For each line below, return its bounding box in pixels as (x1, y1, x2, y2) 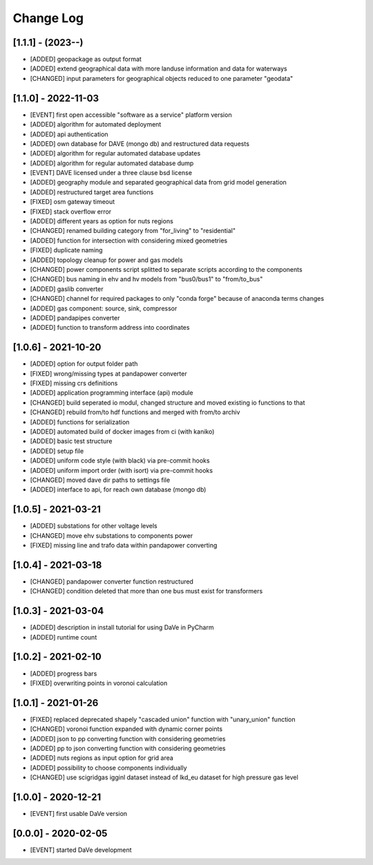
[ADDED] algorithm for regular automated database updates (30, 149, 201, 158)
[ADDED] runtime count (30, 633, 97, 641)
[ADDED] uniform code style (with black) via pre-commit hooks (30, 456, 210, 465)
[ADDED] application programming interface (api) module (30, 389, 193, 397)
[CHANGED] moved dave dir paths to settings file (30, 476, 171, 484)
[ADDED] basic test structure (30, 437, 113, 445)
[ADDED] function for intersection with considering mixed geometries (30, 236, 228, 245)
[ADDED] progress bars (30, 669, 97, 678)
